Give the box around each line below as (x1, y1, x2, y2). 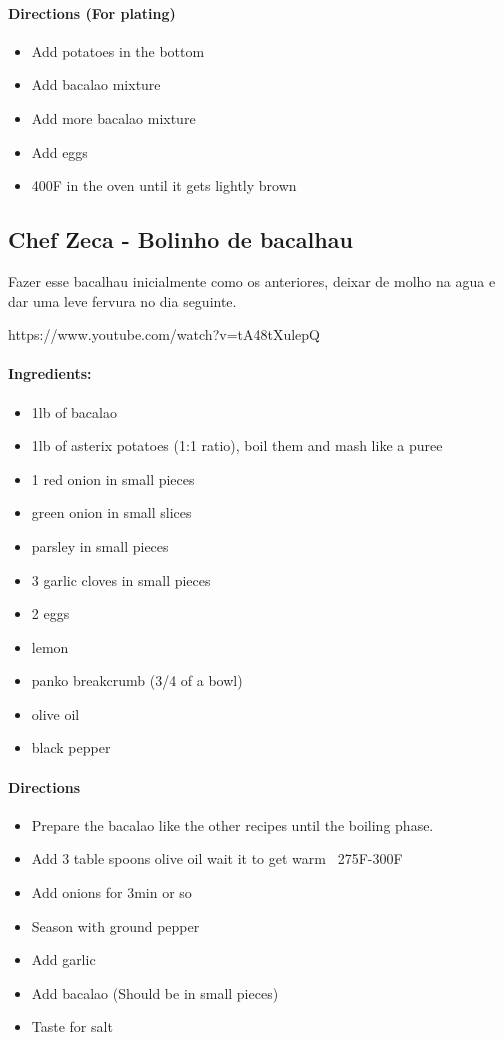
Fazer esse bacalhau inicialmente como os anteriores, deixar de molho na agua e (8, 270, 496, 291)
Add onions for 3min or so (31, 882, 192, 903)
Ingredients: (8, 363, 92, 384)
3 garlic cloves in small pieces (31, 569, 211, 590)
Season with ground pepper (31, 915, 200, 936)
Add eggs (31, 141, 88, 162)
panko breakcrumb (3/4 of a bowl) (31, 670, 243, 691)
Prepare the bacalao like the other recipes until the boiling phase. (31, 814, 434, 835)
